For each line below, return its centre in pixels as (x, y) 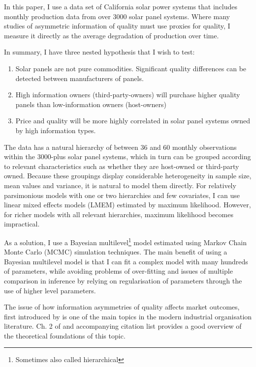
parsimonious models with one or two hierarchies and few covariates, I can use (122, 195)
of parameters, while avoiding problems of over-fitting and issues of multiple (118, 271)
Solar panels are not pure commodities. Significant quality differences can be (131, 68)
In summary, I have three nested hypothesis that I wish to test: (99, 52)
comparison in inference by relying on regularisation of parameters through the (123, 280)
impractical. (22, 224)
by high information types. (56, 130)
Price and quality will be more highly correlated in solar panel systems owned (133, 121)
